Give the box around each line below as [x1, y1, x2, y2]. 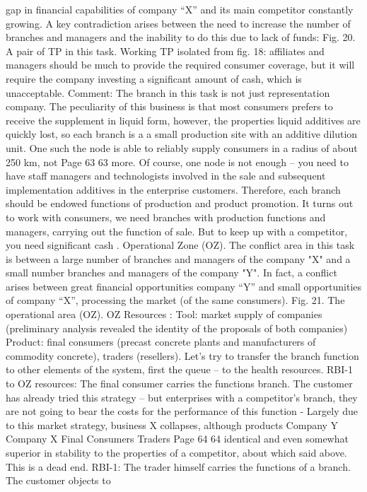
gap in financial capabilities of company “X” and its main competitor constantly [6, 2, 354, 16]
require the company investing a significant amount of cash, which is [6, 71, 302, 86]
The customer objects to [6, 473, 111, 488]
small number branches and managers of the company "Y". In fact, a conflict [6, 265, 337, 280]
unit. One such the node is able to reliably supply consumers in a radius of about [6, 140, 358, 155]
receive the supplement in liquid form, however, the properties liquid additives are [6, 112, 361, 127]
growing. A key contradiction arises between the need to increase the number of [6, 16, 351, 30]
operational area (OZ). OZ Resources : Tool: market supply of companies [6, 307, 322, 322]
